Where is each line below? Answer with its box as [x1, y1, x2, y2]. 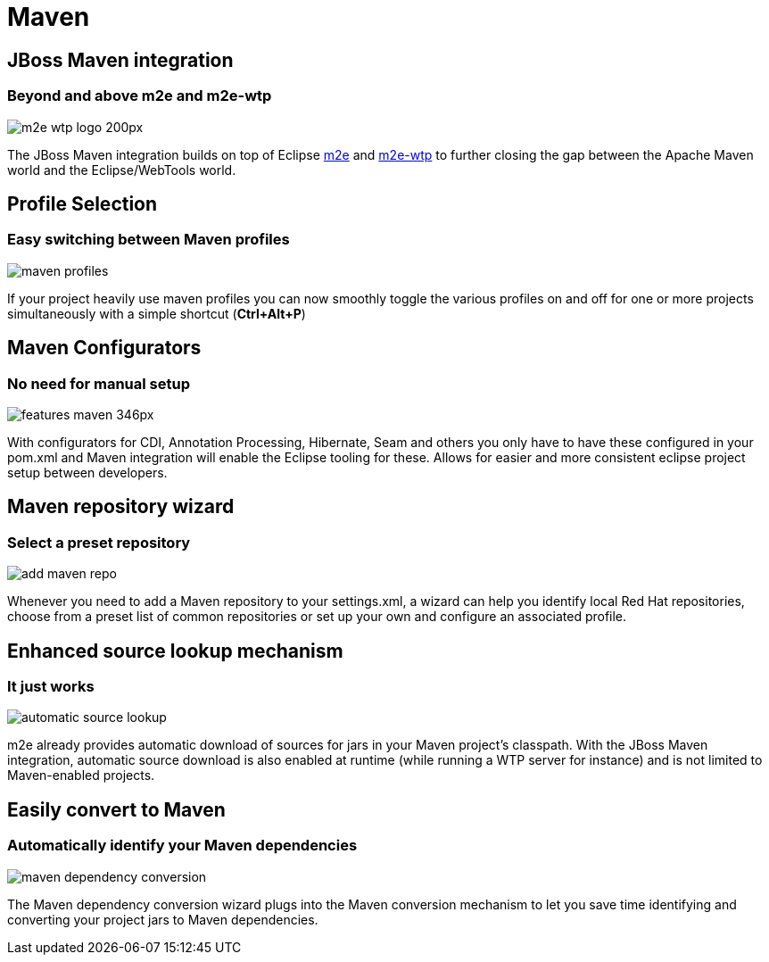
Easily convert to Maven [7, 798, 226, 821]
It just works [7, 677, 95, 696]
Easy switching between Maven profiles [7, 230, 290, 249]
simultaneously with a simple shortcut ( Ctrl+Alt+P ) [7, 305, 306, 321]
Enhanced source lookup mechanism [7, 639, 343, 662]
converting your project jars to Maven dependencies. [7, 911, 318, 927]
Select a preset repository [7, 533, 191, 551]
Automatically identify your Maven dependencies [7, 836, 358, 855]
